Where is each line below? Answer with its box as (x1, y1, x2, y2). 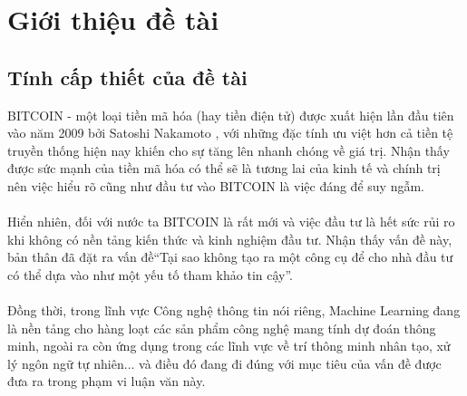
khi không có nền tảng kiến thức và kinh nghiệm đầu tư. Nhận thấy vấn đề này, (7, 229, 452, 248)
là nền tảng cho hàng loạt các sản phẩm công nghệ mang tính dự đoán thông (7, 318, 436, 337)
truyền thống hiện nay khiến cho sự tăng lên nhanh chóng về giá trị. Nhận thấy (7, 140, 450, 159)
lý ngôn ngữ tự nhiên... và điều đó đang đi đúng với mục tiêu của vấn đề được (7, 353, 442, 372)
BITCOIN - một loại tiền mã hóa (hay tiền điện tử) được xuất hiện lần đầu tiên (7, 105, 454, 124)
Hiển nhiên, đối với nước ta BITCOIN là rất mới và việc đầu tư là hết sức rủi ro (7, 212, 455, 231)
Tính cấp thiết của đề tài (7, 63, 248, 91)
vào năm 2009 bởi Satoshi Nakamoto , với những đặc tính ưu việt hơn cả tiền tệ (7, 123, 453, 142)
